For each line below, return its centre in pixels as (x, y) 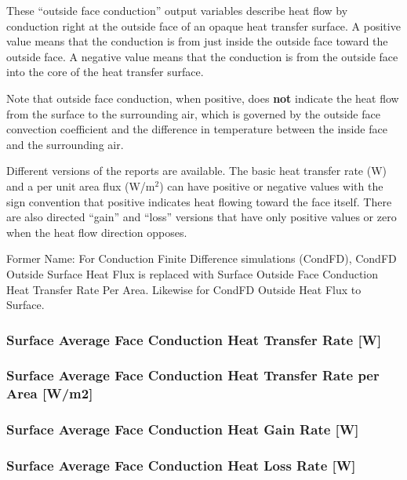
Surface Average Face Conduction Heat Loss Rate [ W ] (181, 465)
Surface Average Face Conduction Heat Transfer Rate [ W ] (194, 339)
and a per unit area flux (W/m (81, 185)
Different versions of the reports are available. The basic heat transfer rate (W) (197, 171)
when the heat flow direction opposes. (97, 232)
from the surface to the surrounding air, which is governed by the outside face (193, 113)
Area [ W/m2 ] (50, 393)
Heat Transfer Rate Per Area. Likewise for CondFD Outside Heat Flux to (184, 289)
